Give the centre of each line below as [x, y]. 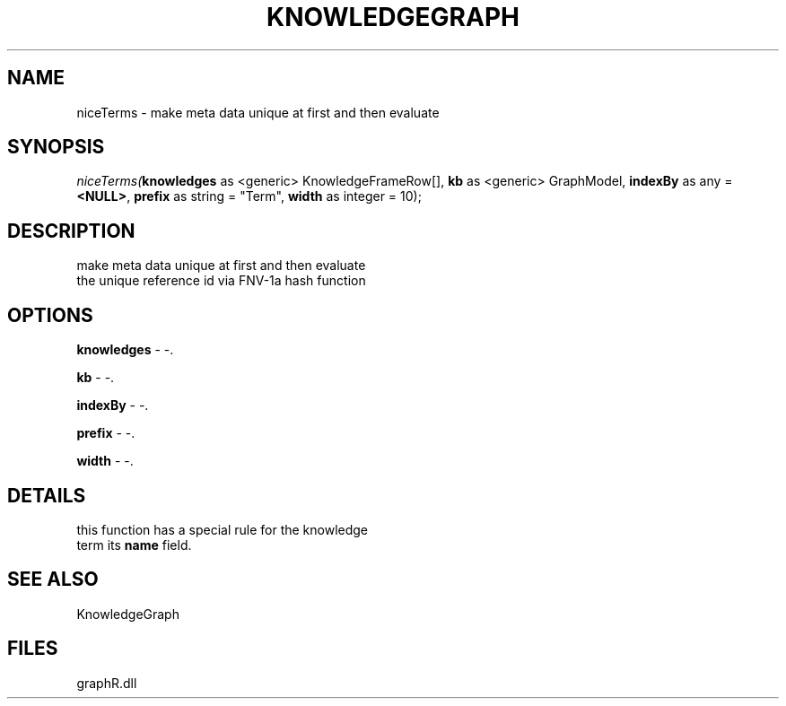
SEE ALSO [53, 580]
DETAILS [47, 495]
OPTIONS [50, 315]
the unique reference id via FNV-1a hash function [221, 281]
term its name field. [134, 545]
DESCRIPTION [71, 231]
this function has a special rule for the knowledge [223, 529]
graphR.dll [107, 683]
